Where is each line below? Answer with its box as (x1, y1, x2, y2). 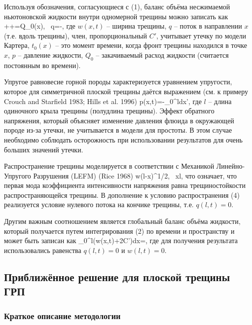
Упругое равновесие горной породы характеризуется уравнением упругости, (4, 76, 232, 87)
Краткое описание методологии (4, 309, 121, 322)
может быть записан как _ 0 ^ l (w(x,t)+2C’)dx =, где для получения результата (4, 235, 238, 246)
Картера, (4, 40, 30, 50)
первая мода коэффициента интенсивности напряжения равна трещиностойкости (4, 180, 246, 190)
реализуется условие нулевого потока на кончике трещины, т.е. (4, 199, 194, 210)
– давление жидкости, (18, 49, 83, 60)
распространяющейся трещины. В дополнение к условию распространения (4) (4, 189, 240, 200)
